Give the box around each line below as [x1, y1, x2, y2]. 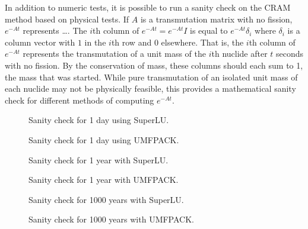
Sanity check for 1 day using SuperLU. [28, 114, 169, 126]
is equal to [190, 24, 228, 37]
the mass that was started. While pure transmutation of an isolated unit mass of [5, 70, 298, 83]
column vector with [5, 36, 75, 48]
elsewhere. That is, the [161, 36, 244, 48]
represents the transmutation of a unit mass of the [23, 47, 206, 60]
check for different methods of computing [5, 93, 154, 106]
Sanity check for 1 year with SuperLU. [28, 153, 169, 166]
